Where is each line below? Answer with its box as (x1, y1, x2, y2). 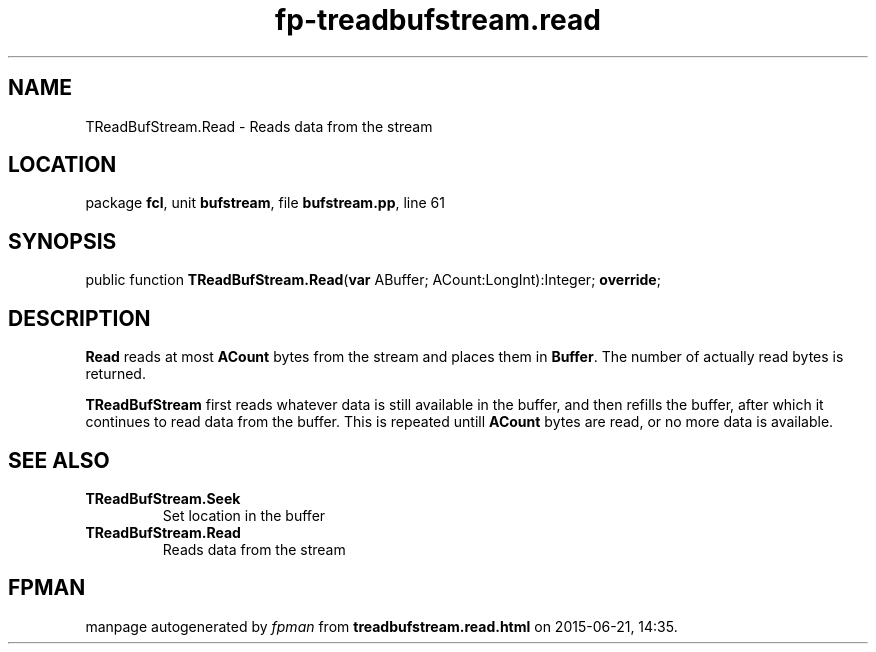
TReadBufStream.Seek (85, 489, 241, 507)
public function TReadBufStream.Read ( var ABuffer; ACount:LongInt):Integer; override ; (85, 271, 661, 289)
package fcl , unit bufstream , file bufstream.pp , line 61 (85, 194, 445, 212)
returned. (85, 365, 146, 383)
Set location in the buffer (162, 506, 326, 524)
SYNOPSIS (8, 228, 117, 254)
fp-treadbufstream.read (275, 3, 601, 37)
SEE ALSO (8, 447, 110, 473)
